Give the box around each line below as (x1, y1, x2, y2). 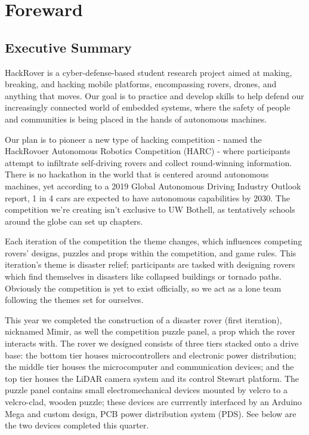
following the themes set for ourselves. (5, 293, 144, 306)
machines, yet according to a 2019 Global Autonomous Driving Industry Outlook (5, 179, 301, 192)
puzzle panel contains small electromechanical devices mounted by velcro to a (5, 384, 288, 396)
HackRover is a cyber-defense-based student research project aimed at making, (5, 66, 292, 78)
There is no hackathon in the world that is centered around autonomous (5, 168, 269, 180)
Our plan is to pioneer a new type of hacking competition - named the (5, 133, 262, 145)
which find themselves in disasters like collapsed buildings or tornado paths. (5, 270, 282, 283)
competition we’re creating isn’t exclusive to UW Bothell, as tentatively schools (5, 203, 295, 216)
